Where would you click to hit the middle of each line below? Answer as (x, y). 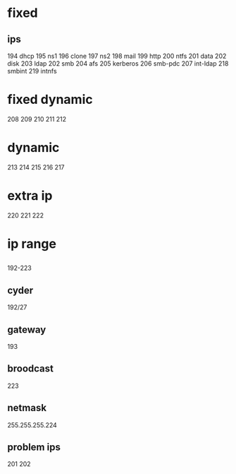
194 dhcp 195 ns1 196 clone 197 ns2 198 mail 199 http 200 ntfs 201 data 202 (117, 56)
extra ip (30, 196)
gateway (27, 330)
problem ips (34, 448)
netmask (27, 408)
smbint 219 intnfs (32, 71)
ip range (32, 244)
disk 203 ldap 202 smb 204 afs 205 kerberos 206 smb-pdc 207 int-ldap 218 (118, 64)
